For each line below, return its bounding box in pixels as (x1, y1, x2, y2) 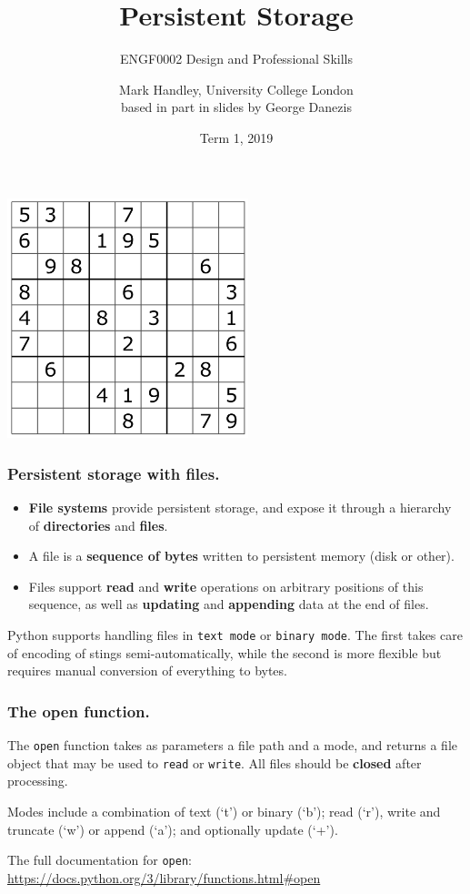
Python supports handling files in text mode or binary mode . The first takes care (7, 625, 463, 645)
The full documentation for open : (7, 850, 192, 869)
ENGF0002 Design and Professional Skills (120, 49, 353, 68)
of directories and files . (28, 515, 168, 534)
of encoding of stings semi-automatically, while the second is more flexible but (7, 643, 442, 662)
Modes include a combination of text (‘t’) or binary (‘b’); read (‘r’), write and (7, 802, 441, 821)
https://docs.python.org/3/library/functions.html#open (7, 868, 321, 887)
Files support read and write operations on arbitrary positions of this (28, 576, 424, 595)
